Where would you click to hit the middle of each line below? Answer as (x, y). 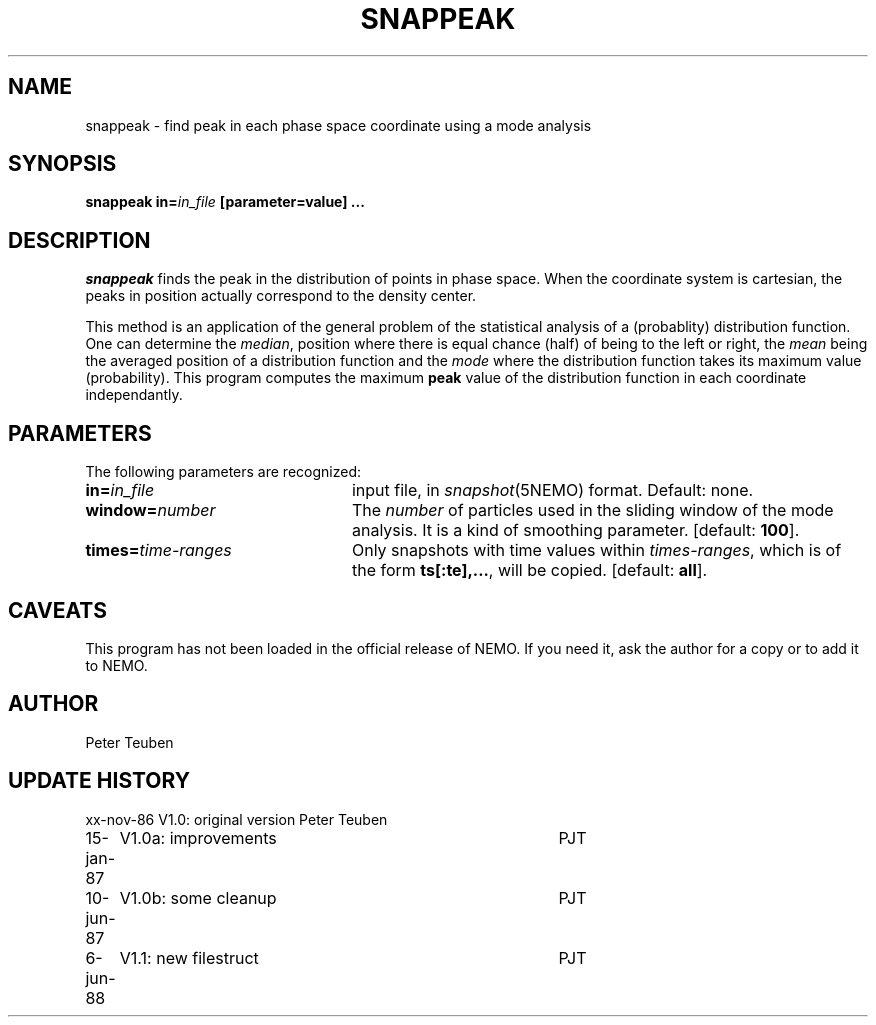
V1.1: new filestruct (189, 957)
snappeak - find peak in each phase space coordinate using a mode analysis (338, 125)
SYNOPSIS (62, 164)
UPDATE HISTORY (99, 781)
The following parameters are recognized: (223, 472)
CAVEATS (57, 610)
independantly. (134, 395)
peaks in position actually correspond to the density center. (281, 296)
